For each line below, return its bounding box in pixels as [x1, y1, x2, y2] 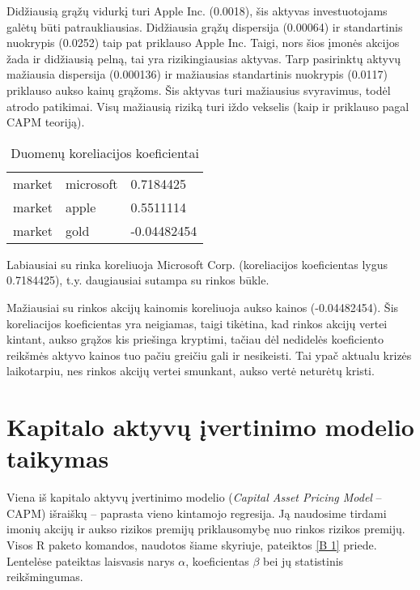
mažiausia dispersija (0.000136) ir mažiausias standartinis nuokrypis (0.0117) [6, 66, 388, 83]
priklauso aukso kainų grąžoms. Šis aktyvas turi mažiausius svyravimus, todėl [6, 81, 391, 98]
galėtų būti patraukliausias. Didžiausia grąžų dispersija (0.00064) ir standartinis [6, 18, 403, 35]
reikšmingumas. [6, 568, 83, 585]
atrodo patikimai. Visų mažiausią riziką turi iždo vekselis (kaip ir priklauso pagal [6, 97, 409, 114]
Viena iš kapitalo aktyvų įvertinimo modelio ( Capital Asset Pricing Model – [6, 489, 382, 506]
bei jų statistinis [263, 552, 344, 569]
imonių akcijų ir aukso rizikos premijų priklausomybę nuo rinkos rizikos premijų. [6, 520, 405, 537]
